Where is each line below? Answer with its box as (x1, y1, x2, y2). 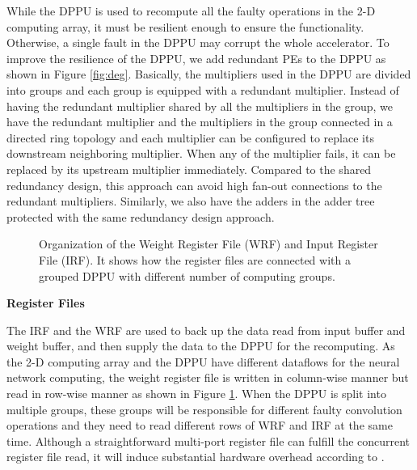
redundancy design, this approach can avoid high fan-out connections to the (6, 176, 382, 193)
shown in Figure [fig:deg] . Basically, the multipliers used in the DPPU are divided (6, 66, 411, 83)
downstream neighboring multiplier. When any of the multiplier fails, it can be (6, 145, 396, 162)
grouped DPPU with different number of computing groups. (39, 267, 335, 284)
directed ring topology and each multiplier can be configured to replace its (6, 129, 374, 146)
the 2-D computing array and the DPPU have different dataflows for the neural (6, 353, 400, 370)
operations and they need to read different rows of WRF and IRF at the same (6, 417, 393, 434)
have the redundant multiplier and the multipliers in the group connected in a (6, 113, 393, 130)
